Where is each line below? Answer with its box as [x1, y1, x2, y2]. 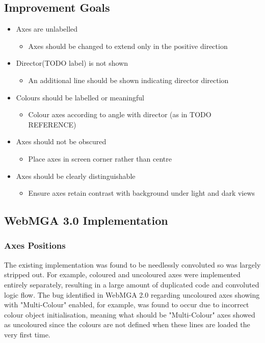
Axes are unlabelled [16, 23, 78, 34]
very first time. [4, 329, 50, 339]
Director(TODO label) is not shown [16, 58, 128, 68]
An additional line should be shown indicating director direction [28, 74, 229, 85]
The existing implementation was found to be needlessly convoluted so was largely [4, 259, 261, 270]
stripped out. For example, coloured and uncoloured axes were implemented [4, 269, 241, 280]
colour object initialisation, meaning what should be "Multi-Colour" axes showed [4, 309, 255, 320]
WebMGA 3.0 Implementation [4, 213, 168, 228]
